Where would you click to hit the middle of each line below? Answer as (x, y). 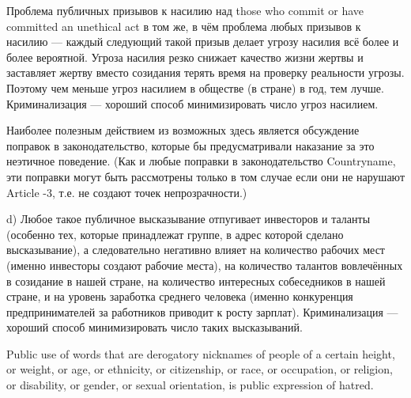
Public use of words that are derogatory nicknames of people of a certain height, (201, 353)
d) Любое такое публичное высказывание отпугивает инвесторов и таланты (189, 219)
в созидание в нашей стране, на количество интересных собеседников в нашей (196, 280)
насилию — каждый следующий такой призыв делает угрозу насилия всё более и (203, 42)
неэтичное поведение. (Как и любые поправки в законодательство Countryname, (201, 161)
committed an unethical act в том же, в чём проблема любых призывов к (184, 26)
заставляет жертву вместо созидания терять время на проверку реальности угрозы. (205, 72)
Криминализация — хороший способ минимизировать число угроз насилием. (192, 103)
